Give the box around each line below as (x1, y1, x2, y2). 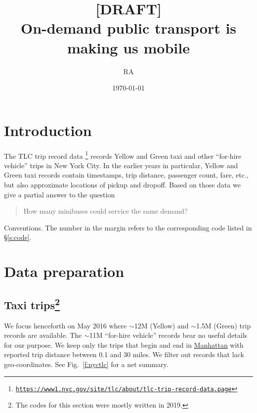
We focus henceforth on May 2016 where (4, 320, 127, 330)
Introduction (4, 120, 92, 140)
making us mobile (67, 37, 190, 57)
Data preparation (4, 261, 125, 281)
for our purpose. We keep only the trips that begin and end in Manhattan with (4, 339, 244, 350)
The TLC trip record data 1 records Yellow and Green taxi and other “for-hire (4, 149, 242, 161)
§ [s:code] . (4, 232, 32, 242)
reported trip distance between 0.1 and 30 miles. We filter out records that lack (4, 349, 244, 360)
